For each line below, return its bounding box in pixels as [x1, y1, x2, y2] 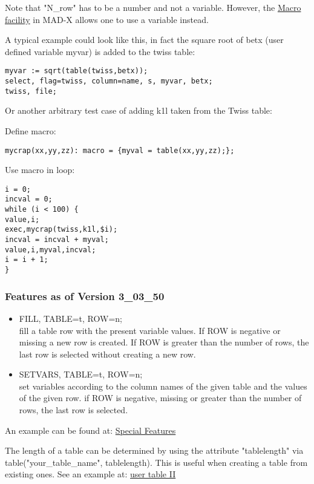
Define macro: [5, 124, 56, 137]
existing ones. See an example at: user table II [5, 468, 176, 480]
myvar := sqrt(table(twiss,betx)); [5, 67, 148, 76]
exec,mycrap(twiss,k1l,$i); [5, 225, 118, 234]
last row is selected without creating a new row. [19, 347, 196, 360]
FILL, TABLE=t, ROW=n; [19, 312, 122, 324]
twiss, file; [5, 87, 57, 96]
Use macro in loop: [5, 163, 75, 176]
